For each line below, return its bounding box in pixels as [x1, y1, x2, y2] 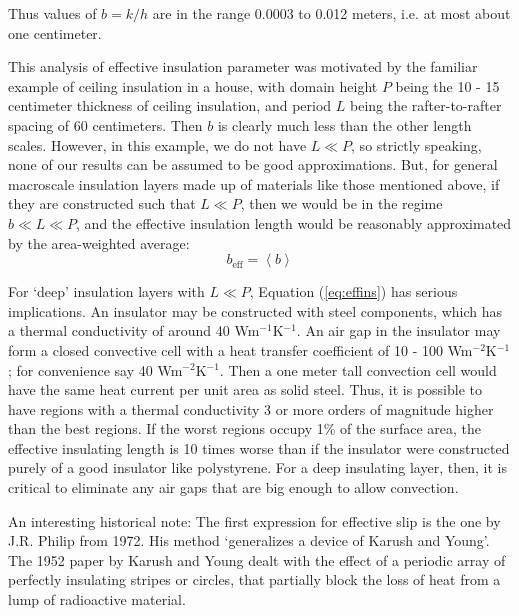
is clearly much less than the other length [217, 114, 472, 135]
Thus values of [8, 3, 97, 23]
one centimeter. [8, 22, 102, 43]
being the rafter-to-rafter [349, 95, 502, 116]
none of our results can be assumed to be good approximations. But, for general [8, 154, 498, 175]
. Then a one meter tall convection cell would [219, 359, 497, 380]
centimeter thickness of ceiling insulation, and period [8, 95, 332, 116]
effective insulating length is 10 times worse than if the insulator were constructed [8, 437, 510, 458]
